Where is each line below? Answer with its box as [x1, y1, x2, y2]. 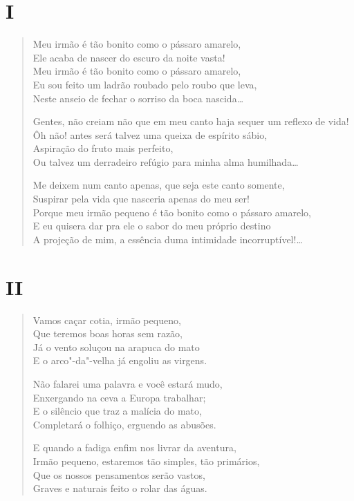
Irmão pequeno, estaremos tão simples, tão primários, [32, 453, 260, 468]
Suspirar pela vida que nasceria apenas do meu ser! [32, 191, 250, 206]
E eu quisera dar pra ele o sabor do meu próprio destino [32, 218, 271, 233]
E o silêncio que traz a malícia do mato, [32, 404, 202, 418]
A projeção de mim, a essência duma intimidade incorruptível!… [32, 231, 303, 246]
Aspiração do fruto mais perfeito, [32, 141, 174, 155]
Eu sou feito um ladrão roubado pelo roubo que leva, [32, 77, 257, 91]
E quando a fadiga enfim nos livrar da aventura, [32, 440, 236, 455]
